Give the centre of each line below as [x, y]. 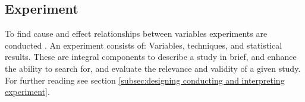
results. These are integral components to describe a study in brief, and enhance [151, 57]
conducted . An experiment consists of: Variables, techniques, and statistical [144, 45]
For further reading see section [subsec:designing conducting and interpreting [145, 80]
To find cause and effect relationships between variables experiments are [136, 34]
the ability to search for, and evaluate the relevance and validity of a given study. [153, 68]
